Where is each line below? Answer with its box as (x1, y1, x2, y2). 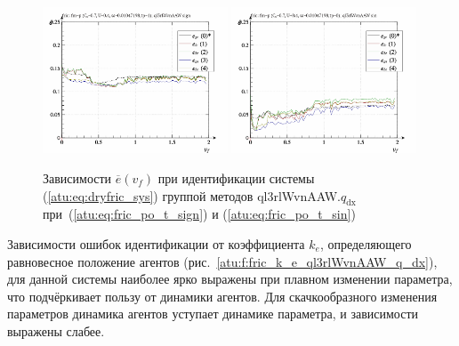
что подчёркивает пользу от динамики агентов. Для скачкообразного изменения (7, 286, 438, 305)
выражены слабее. (7, 321, 105, 340)
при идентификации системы (157, 168, 315, 187)
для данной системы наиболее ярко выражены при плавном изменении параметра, (7, 270, 453, 288)
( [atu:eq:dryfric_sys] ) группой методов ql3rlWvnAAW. (43, 186, 341, 205)
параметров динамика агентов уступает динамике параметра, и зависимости (7, 304, 419, 323)
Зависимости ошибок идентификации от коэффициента (7, 234, 305, 253)
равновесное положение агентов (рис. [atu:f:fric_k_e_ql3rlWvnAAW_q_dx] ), (7, 252, 438, 270)
